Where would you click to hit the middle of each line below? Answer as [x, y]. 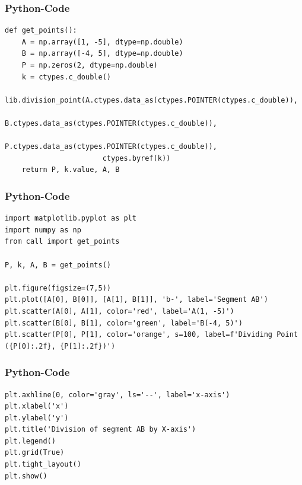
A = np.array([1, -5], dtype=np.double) [102, 42]
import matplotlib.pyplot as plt [71, 218]
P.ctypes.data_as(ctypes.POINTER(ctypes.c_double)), [111, 147]
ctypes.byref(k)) [136, 158]
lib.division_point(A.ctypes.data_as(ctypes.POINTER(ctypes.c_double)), [151, 100]
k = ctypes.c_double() [66, 77]
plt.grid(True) [35, 453]
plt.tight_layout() [43, 465]
